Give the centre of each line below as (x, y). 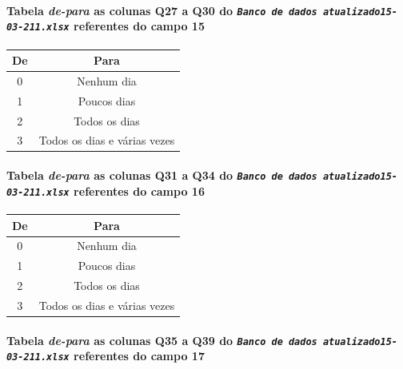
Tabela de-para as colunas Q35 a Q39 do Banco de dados (162, 340)
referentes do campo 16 (139, 190)
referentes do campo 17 (139, 356)
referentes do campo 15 (139, 26)
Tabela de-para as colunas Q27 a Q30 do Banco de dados (162, 10)
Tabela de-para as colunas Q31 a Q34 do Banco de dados (162, 175)
